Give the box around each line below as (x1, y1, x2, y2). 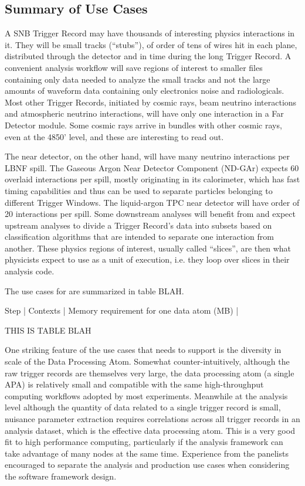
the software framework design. (5, 470, 117, 482)
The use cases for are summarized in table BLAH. (5, 284, 184, 297)
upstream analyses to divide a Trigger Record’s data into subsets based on (5, 219, 272, 231)
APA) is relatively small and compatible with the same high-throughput (5, 378, 264, 390)
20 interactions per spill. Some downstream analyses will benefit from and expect (5, 208, 296, 220)
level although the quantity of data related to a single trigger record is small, (5, 401, 281, 413)
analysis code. (5, 265, 55, 277)
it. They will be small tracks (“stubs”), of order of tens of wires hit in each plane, (5, 38, 297, 50)
